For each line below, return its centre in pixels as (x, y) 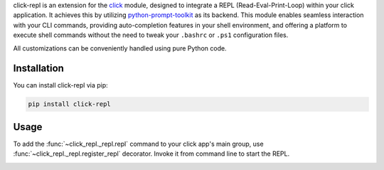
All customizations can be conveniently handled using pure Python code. (120, 48)
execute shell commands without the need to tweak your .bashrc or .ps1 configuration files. (151, 35)
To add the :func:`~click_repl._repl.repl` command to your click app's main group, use (138, 144)
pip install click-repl (70, 104)
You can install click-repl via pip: (60, 85)
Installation (38, 69)
